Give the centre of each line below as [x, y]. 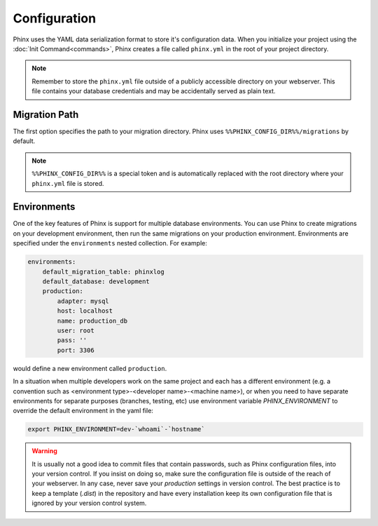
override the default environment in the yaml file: [83, 411]
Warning [44, 451]
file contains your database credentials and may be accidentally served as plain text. [154, 91]
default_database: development [96, 282]
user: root [76, 330]
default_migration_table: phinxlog [103, 271]
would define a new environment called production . [90, 368]
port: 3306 [76, 350]
